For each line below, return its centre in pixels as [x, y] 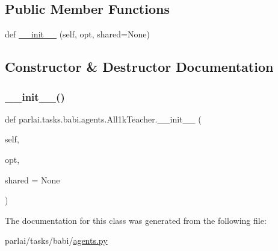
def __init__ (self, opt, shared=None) [77, 34]
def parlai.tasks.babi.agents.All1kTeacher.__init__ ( [103, 119]
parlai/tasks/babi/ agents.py [56, 240]
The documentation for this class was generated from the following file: [136, 220]
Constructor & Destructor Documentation [139, 67]
